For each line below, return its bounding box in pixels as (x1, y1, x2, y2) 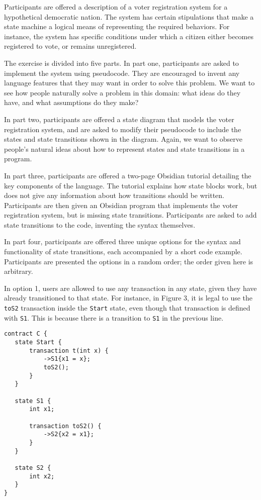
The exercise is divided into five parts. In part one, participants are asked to (4, 57, 239, 68)
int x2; (29, 472, 55, 480)
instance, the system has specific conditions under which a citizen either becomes (4, 31, 254, 41)
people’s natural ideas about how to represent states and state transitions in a (4, 143, 245, 154)
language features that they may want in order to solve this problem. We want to (4, 77, 255, 88)
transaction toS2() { (29, 422, 102, 430)
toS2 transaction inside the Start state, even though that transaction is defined (4, 303, 250, 313)
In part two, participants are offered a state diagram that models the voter (4, 114, 234, 124)
